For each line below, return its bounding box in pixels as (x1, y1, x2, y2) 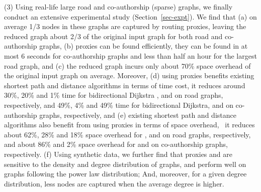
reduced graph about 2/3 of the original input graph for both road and (4, 31, 223, 41)
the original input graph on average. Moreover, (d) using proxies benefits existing (4, 70, 254, 81)
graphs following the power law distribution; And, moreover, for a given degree (4, 168, 247, 179)
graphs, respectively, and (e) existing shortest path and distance (39, 109, 236, 120)
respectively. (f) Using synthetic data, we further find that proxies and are (4, 148, 232, 159)
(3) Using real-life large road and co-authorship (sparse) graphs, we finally (4, 2, 233, 12)
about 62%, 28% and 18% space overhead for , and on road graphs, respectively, (4, 129, 251, 139)
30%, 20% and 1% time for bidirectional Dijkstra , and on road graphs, (4, 90, 223, 100)
